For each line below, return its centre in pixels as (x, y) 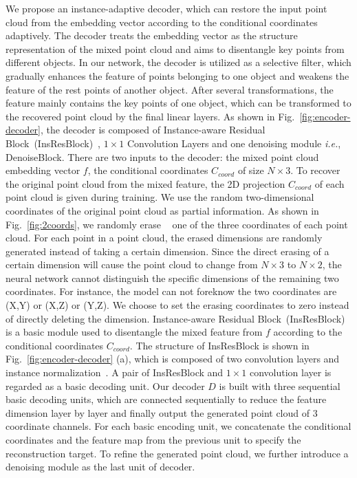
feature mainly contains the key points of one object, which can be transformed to (178, 103)
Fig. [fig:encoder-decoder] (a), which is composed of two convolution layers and (173, 359)
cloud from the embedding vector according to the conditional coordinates (162, 22)
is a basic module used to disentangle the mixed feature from (134, 332)
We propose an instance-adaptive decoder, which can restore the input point (166, 8)
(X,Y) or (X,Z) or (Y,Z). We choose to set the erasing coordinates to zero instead (177, 305)
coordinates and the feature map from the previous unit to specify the (153, 439)
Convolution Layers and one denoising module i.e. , (234, 143)
